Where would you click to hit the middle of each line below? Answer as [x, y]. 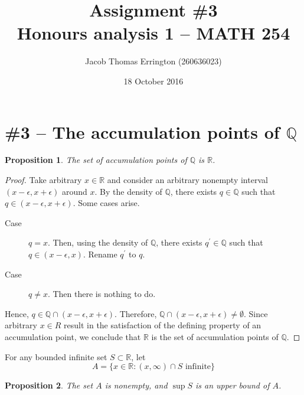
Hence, [17, 313]
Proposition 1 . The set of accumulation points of [96, 160]
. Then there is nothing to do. [102, 294]
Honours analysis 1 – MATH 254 [153, 33]
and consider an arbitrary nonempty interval [187, 180]
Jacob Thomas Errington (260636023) [153, 61]
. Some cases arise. [106, 203]
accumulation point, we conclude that [73, 336]
